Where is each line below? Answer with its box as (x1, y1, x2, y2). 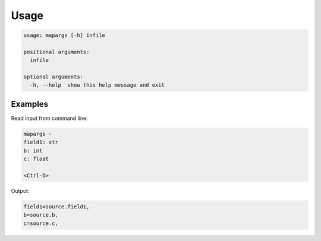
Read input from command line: (11, 115, 89, 122)
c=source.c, (23, 220, 59, 227)
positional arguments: (23, 48, 90, 55)
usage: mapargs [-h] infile (23, 32, 105, 39)
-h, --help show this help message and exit (30, 82, 165, 88)
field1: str (23, 139, 59, 145)
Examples (11, 99, 49, 109)
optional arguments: (23, 74, 83, 80)
